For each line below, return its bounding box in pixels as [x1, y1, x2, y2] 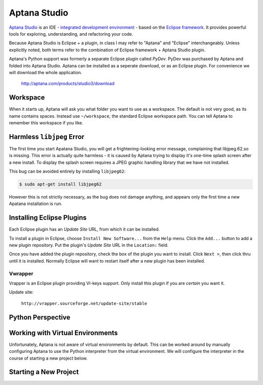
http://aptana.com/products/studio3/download [21, 81, 114, 86]
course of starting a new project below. [9, 355, 88, 361]
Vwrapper [9, 270, 34, 277]
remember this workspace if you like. [9, 120, 84, 125]
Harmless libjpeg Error [9, 132, 85, 141]
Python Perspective [9, 313, 71, 322]
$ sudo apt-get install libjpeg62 [19, 182, 102, 187]
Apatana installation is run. [9, 201, 63, 207]
